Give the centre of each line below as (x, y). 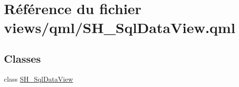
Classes (22, 58)
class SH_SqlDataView (39, 78)
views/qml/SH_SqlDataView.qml (120, 27)
